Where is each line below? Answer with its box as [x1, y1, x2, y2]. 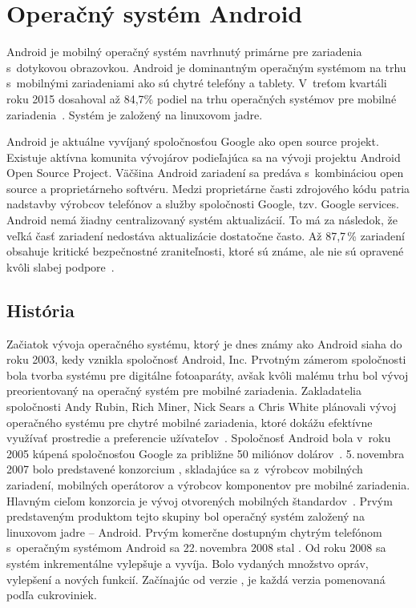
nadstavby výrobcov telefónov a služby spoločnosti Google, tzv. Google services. [6, 195, 399, 212]
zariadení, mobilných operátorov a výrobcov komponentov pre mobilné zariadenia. [6, 476, 410, 493]
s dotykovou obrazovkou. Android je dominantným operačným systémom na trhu [6, 58, 406, 75]
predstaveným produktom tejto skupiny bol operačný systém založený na [6, 508, 365, 525]
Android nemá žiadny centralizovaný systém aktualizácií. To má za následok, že [6, 211, 398, 228]
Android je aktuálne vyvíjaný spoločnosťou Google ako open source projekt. [6, 133, 379, 150]
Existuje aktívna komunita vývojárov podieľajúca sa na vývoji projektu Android [6, 148, 401, 165]
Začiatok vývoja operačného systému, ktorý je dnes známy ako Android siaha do [6, 335, 402, 352]
